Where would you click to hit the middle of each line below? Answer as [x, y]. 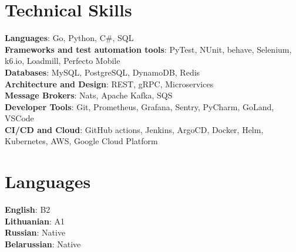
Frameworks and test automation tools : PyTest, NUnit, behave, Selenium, [148, 49]
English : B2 [28, 210]
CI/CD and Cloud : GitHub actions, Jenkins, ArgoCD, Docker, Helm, [134, 129]
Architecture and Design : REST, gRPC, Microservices [109, 84]
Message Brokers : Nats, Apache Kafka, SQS [89, 95]
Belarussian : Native [43, 244]
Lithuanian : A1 [35, 221]
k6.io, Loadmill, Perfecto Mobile [63, 61]
